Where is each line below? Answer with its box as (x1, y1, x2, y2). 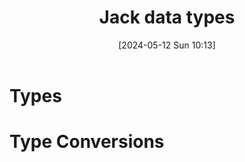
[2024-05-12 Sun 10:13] (118, 39, 216, 51)
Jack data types (98, 6, 236, 29)
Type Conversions (9, 131, 165, 153)
